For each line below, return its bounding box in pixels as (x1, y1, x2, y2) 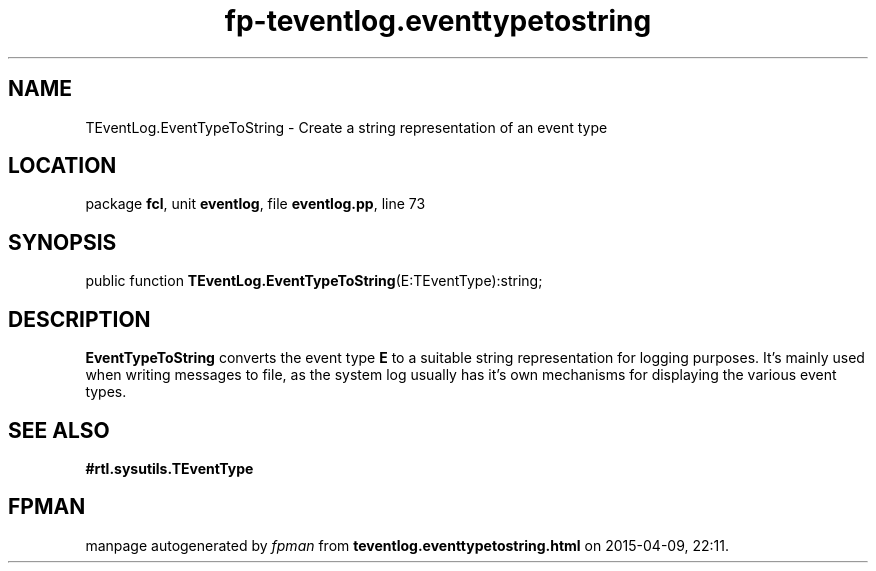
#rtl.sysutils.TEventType (85, 459, 254, 477)
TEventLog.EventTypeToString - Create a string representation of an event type (85, 118, 608, 136)
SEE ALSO (8, 417, 110, 443)
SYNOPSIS (8, 229, 117, 255)
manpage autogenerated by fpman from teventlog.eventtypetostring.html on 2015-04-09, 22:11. (85, 536, 729, 554)
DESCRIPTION (8, 306, 151, 332)
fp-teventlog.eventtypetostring (224, 4, 652, 38)
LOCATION (8, 153, 117, 179)
